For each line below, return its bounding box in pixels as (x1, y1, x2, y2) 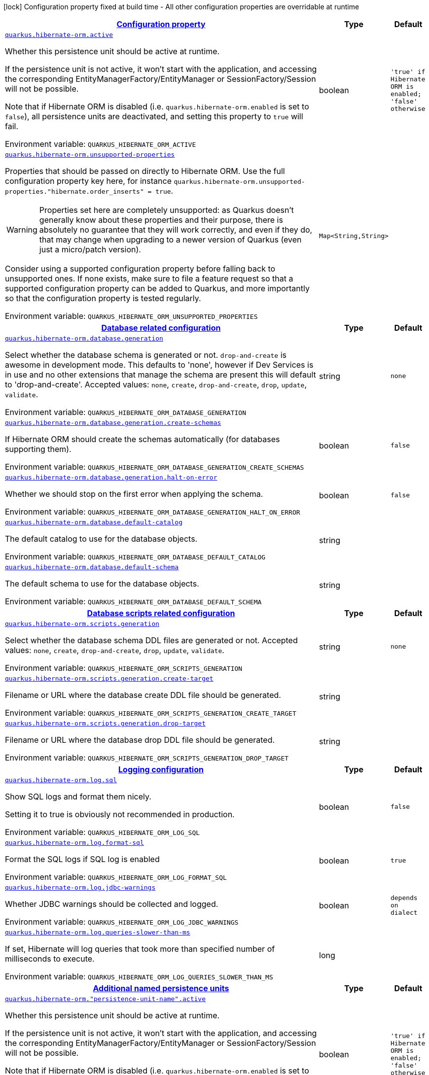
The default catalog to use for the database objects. (5, 534, 198, 544)
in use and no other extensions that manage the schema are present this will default (5, 370, 316, 380)
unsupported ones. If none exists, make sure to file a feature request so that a (5, 274, 293, 283)
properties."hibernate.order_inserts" (5, 188, 144, 195)
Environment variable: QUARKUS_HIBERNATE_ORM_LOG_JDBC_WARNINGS (5, 917, 239, 927)
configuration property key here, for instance (5, 176, 172, 186)
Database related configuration (101, 323, 221, 333)
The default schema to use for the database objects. (5, 579, 199, 589)
